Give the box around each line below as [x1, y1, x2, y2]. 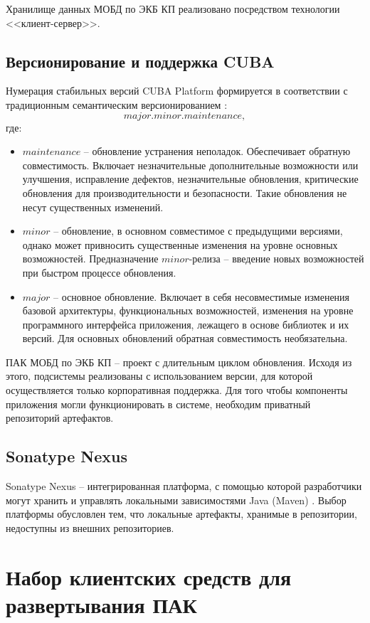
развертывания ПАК [6, 590, 197, 619]
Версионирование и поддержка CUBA [6, 50, 275, 72]
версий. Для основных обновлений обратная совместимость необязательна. [22, 331, 348, 346]
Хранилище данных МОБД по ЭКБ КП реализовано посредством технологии [6, 1, 340, 16]
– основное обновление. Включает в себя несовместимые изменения [53, 289, 350, 304]
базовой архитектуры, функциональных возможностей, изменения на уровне [22, 303, 354, 318]
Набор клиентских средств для [6, 562, 292, 591]
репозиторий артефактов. [6, 410, 114, 425]
